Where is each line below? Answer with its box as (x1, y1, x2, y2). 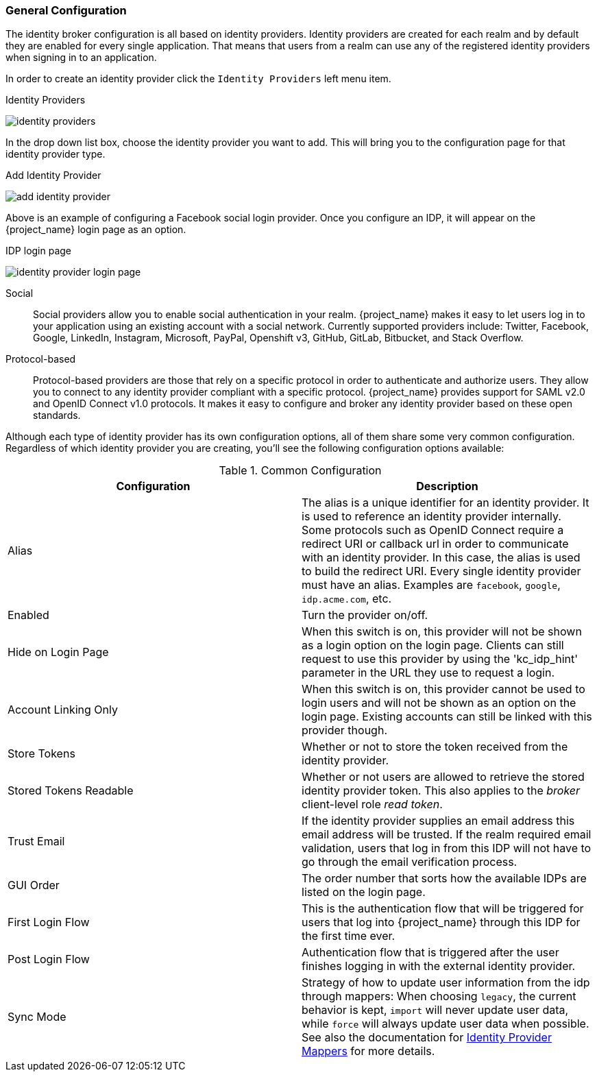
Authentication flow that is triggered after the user (302, 945, 559, 960)
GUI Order (8, 878, 60, 893)
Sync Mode (8, 1010, 66, 1024)
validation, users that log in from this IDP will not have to (302, 841, 592, 856)
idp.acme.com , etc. (302, 592, 392, 606)
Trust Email (8, 834, 65, 849)
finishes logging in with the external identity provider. (302, 959, 576, 973)
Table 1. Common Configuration (219, 463, 382, 478)
